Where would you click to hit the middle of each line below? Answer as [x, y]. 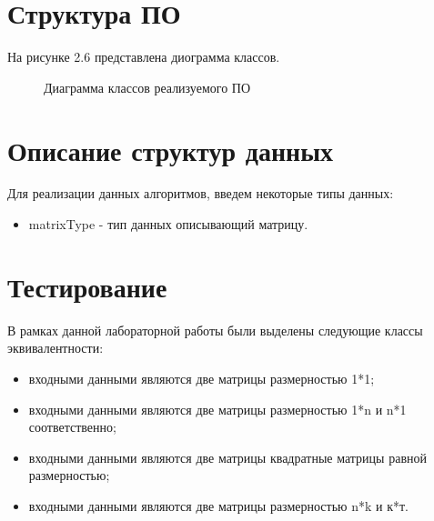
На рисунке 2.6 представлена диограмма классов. [144, 57]
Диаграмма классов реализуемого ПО [147, 87]
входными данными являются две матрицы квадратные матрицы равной [227, 457]
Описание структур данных [171, 150]
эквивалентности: [56, 348]
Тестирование [87, 286]
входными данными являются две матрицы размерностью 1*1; [202, 378]
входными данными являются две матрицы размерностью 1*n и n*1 [217, 409]
